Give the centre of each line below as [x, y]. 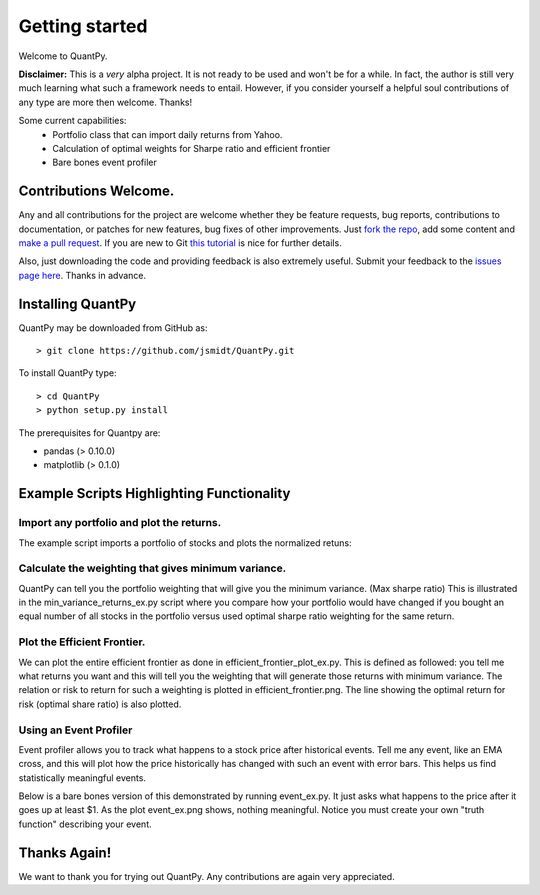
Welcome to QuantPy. [63, 56]
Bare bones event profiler [104, 162]
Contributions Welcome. [96, 191]
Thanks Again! [65, 852]
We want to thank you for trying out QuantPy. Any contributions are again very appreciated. [206, 876]
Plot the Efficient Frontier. [82, 642]
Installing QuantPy [77, 303]
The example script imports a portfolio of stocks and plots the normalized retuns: [185, 542]
